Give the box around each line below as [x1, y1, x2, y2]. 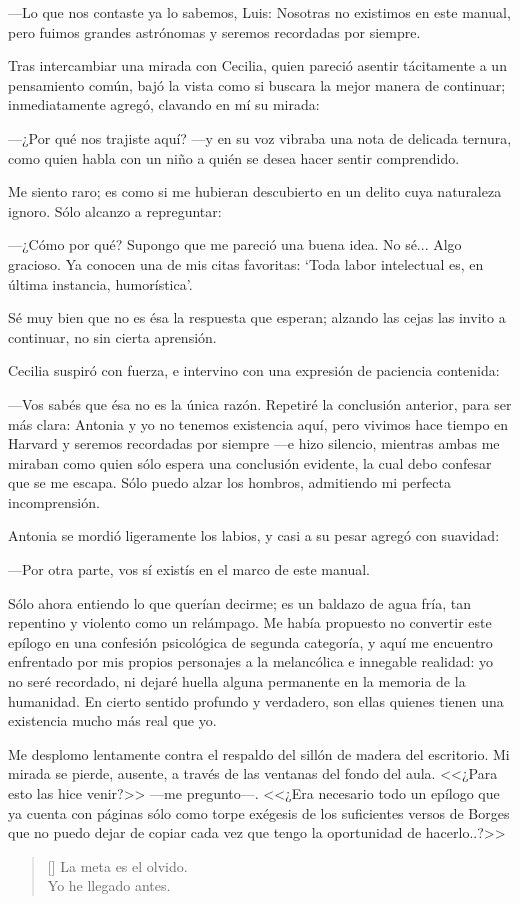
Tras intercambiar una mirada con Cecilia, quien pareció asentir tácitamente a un [8, 55, 507, 76]
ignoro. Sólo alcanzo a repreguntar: [8, 200, 222, 221]
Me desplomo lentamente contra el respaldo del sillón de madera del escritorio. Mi [8, 743, 510, 764]
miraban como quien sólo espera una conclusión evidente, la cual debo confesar [8, 452, 492, 473]
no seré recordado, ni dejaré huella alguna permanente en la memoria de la [8, 671, 466, 692]
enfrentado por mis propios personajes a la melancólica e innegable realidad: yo [8, 651, 494, 672]
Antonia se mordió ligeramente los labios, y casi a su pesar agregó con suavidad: [8, 525, 500, 546]
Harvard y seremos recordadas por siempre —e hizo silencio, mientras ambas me [8, 433, 500, 454]
